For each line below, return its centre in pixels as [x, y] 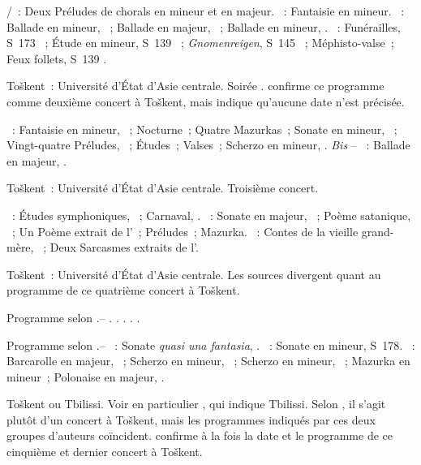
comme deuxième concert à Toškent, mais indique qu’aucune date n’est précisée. [206, 101]
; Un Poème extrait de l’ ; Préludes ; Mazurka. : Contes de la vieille [185, 231]
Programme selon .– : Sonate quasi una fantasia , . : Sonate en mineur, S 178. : [211, 344]
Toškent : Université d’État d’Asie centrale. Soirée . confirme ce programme [195, 86]
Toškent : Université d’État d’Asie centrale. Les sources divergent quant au [194, 274]
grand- [378, 231]
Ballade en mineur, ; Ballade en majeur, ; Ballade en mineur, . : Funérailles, [204, 26]
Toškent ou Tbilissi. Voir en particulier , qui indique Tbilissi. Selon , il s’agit [196, 404]
